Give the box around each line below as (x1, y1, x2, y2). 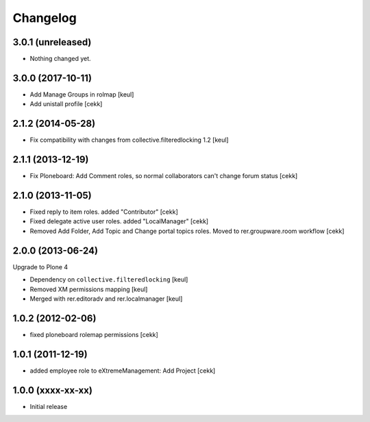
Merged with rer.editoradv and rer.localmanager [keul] (29, 295, 183, 303)
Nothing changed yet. (29, 55, 92, 63)
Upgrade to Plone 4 (12, 262, 69, 271)
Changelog (12, 10, 77, 25)
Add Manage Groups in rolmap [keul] (29, 90, 134, 99)
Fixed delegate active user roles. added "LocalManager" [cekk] (29, 217, 209, 225)
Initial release (29, 402, 68, 410)
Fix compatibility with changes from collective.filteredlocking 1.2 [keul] (29, 136, 229, 144)
